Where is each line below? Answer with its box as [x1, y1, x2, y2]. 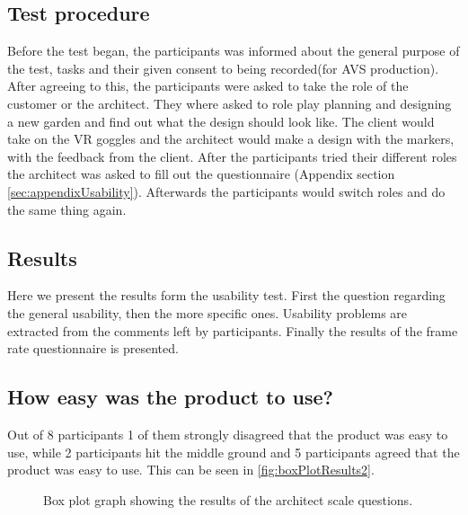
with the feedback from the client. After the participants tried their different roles [7, 147, 457, 165]
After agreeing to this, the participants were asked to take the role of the [7, 76, 409, 95]
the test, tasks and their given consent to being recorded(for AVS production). [7, 58, 439, 77]
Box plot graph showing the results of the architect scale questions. [43, 490, 413, 509]
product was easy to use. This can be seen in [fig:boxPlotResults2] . [7, 460, 375, 479]
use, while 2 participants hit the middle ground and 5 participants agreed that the [7, 442, 460, 461]
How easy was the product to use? [7, 383, 333, 411]
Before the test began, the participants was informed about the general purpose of [7, 41, 460, 60]
